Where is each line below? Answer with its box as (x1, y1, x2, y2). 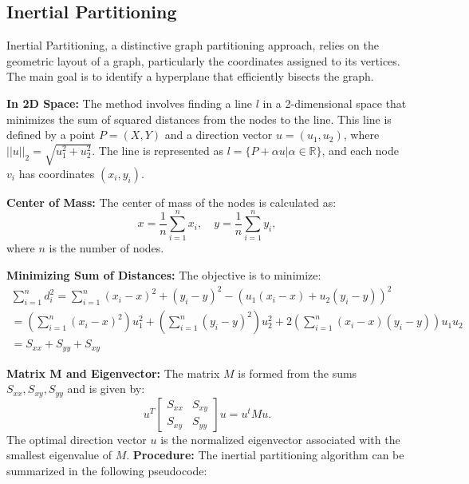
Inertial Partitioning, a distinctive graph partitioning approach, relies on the (6, 37, 379, 54)
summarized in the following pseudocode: (6, 462, 207, 478)
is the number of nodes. (49, 240, 164, 256)
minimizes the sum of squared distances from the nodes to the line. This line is (6, 110, 392, 127)
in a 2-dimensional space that (262, 94, 407, 111)
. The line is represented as (92, 141, 224, 158)
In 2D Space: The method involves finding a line (6, 94, 252, 111)
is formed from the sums (238, 364, 357, 381)
